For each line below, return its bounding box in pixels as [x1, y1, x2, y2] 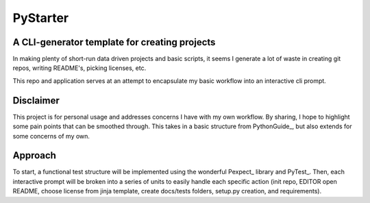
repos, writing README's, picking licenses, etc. [12, 64, 147, 72]
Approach [12, 150, 56, 161]
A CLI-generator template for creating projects [12, 36, 216, 48]
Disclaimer [12, 95, 60, 106]
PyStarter [12, 10, 69, 25]
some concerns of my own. [12, 132, 90, 140]
